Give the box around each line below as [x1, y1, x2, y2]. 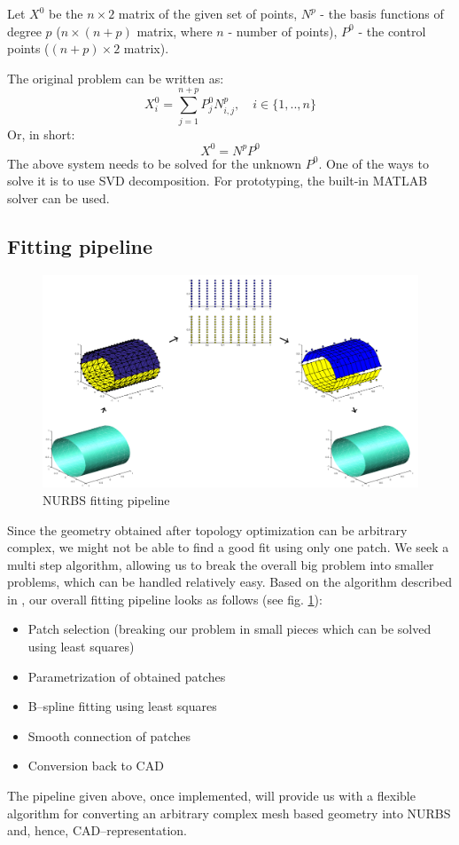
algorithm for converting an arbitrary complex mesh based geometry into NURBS [7, 803, 451, 822]
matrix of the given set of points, [118, 4, 298, 22]
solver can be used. [7, 188, 110, 207]
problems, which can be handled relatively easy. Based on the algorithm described [7, 573, 452, 591]
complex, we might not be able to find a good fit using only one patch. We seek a [7, 538, 449, 557]
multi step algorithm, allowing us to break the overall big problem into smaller [7, 555, 434, 573]
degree [7, 21, 42, 40]
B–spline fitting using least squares [27, 697, 217, 715]
